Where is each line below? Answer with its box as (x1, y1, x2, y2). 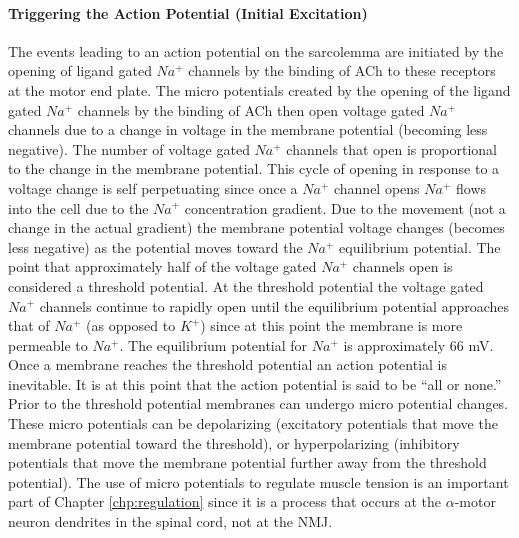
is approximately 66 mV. (343, 334, 494, 355)
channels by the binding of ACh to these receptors (188, 60, 496, 81)
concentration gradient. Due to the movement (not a (184, 197, 506, 218)
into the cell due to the (8, 197, 149, 218)
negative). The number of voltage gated (8, 138, 250, 159)
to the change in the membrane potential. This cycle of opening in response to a (8, 158, 500, 179)
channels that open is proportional (286, 138, 497, 159)
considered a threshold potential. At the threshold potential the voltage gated (8, 275, 484, 296)
